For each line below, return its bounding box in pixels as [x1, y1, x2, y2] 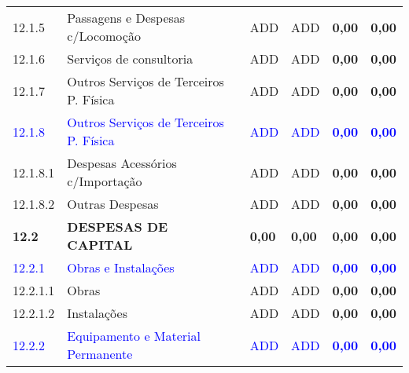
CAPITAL [67, 236, 133, 254]
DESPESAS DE [67, 218, 168, 236]
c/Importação [67, 172, 142, 190]
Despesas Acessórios [67, 154, 177, 172]
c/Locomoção [67, 27, 141, 45]
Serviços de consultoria [67, 49, 193, 68]
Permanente [67, 345, 133, 363]
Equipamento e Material [67, 327, 201, 345]
